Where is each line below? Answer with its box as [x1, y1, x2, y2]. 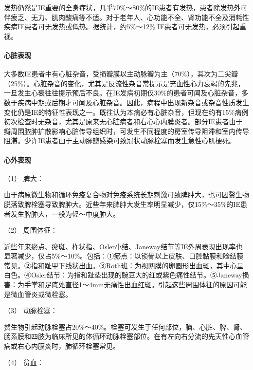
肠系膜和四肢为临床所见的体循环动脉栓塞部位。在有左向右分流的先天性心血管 [4, 331, 249, 341]
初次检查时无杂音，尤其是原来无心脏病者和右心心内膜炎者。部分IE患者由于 [4, 116, 243, 127]
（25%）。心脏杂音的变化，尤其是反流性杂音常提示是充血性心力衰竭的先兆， [4, 78, 245, 88]
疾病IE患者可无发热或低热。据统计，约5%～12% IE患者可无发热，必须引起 [4, 21, 240, 32]
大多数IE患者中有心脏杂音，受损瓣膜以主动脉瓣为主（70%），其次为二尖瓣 [4, 69, 238, 79]
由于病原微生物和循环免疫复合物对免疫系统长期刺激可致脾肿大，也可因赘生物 [4, 189, 249, 200]
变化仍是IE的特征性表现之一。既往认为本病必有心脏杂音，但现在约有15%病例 [4, 107, 249, 117]
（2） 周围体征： [4, 225, 57, 235]
